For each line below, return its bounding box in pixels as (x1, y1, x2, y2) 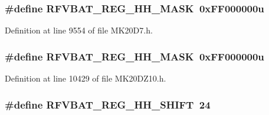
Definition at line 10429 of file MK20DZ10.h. (5, 72, 166, 84)
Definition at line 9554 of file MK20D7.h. (5, 24, 153, 36)
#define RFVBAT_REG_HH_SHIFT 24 (5, 97, 211, 111)
